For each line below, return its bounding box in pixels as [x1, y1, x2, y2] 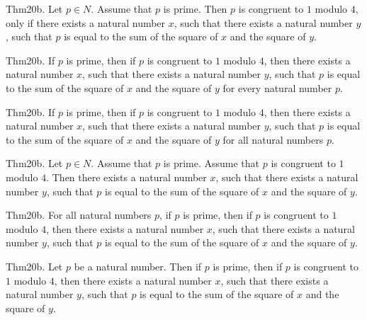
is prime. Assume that [163, 156, 260, 171]
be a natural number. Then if [74, 258, 202, 273]
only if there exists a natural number [6, 15, 166, 30]
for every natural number [222, 80, 332, 95]
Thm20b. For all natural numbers [6, 207, 152, 222]
